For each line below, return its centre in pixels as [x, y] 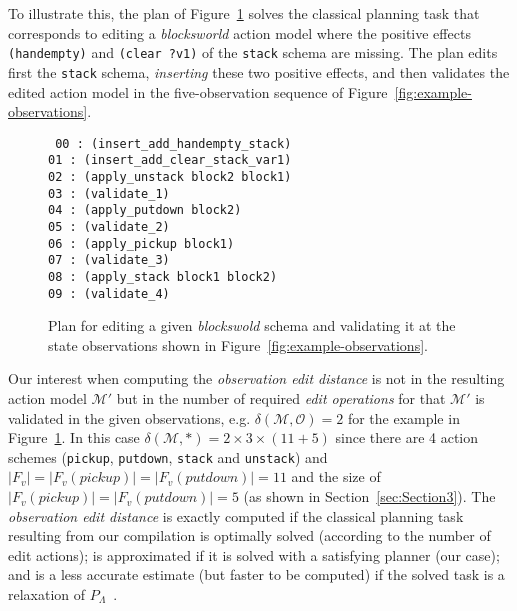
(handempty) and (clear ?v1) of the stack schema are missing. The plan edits [253, 52]
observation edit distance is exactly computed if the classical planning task [236, 515]
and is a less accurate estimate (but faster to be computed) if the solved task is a [256, 574]
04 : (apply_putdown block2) [145, 210]
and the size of [336, 476]
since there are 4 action [407, 437]
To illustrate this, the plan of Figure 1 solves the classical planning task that [244, 13]
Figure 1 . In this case [74, 437]
